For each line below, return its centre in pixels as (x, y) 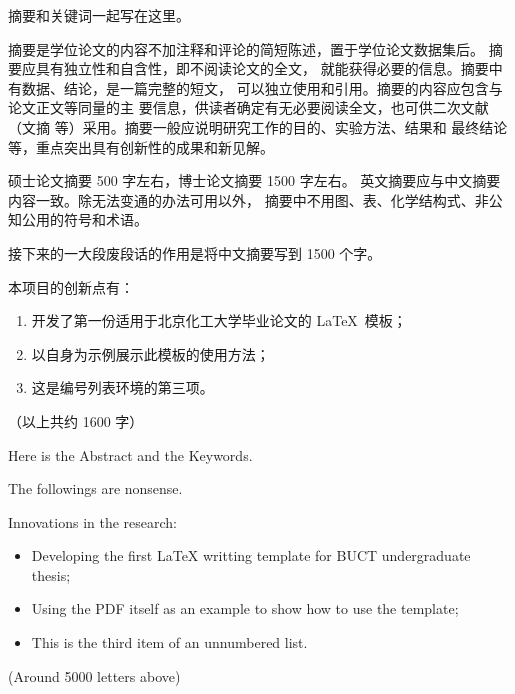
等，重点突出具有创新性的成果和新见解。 (141, 146)
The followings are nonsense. (95, 488)
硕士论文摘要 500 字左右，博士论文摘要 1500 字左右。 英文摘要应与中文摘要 (254, 180)
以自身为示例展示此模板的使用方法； (150, 353)
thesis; (51, 574)
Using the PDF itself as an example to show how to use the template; (245, 608)
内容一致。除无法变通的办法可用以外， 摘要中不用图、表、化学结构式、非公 (255, 199)
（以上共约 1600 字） (76, 420)
